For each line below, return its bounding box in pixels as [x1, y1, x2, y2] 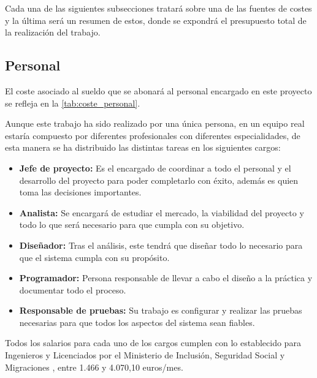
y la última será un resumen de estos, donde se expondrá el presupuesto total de [5, 13, 307, 26]
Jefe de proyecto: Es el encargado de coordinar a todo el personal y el [19, 161, 291, 174]
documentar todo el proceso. [19, 283, 126, 296]
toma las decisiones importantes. [19, 186, 142, 198]
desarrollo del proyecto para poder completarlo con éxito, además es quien [19, 173, 299, 186]
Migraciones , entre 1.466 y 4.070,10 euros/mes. [5, 360, 183, 373]
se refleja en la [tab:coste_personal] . [5, 96, 140, 109]
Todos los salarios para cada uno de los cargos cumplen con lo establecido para [5, 336, 301, 349]
